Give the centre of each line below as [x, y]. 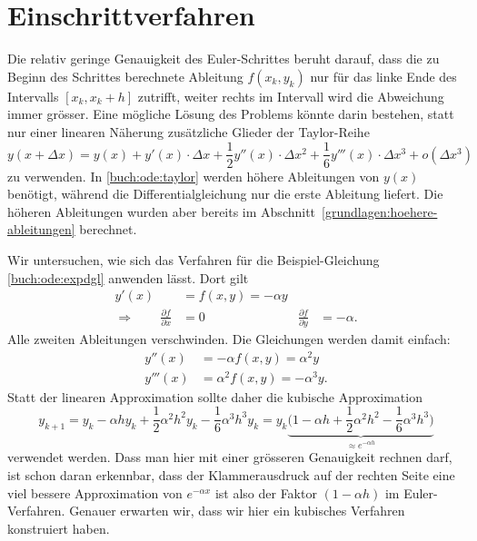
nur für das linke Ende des [383, 76]
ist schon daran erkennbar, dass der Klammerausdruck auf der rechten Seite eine [231, 475]
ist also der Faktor [266, 492]
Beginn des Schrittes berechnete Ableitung [125, 76]
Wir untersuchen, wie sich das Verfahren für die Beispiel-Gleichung [194, 259]
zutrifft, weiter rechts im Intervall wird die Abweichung [291, 96]
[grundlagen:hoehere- [380, 211]
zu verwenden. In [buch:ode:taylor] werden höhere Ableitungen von [194, 176]
